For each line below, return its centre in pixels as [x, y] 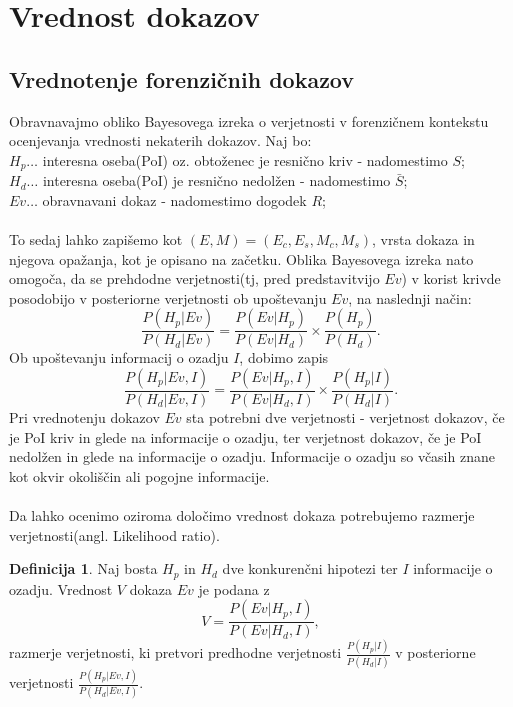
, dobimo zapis [284, 357]
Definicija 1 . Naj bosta [83, 568]
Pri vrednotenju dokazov [84, 417]
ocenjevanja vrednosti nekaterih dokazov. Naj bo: [160, 140]
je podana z [234, 588]
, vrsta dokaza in [423, 239]
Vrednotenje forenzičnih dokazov [182, 78]
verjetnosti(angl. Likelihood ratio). [114, 534]
